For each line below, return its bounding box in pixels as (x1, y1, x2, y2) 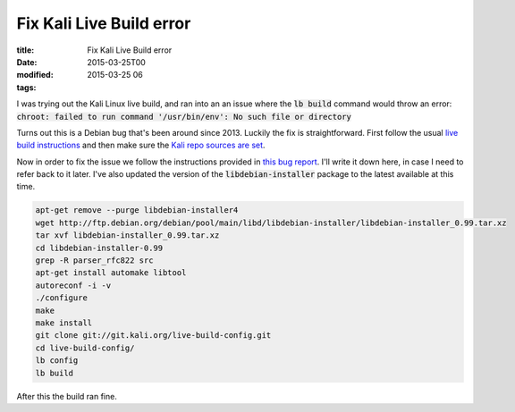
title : (16, 45, 35, 55)
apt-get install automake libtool (35, 268, 187, 278)
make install (35, 317, 93, 328)
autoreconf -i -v (35, 280, 112, 290)
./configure (35, 293, 89, 303)
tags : (16, 81, 37, 93)
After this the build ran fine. (16, 391, 118, 401)
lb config (35, 356, 79, 366)
